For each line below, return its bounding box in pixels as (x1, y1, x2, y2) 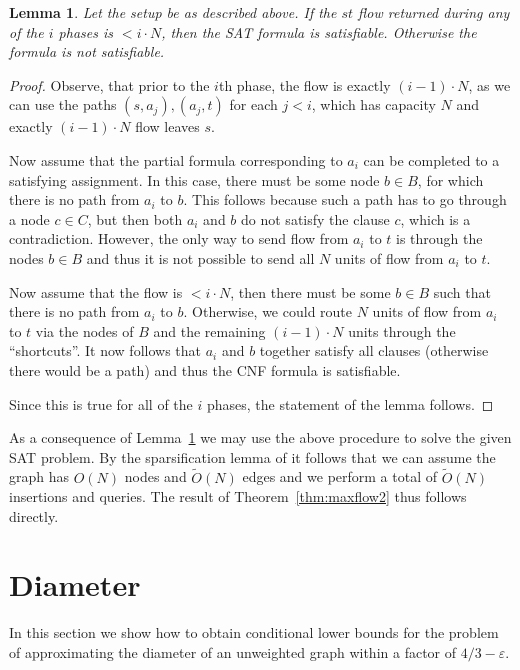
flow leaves (135, 116, 200, 137)
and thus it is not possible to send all (86, 247, 315, 268)
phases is (58, 21, 113, 42)
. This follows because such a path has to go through (183, 189, 507, 210)
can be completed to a (363, 149, 500, 170)
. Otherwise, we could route (183, 301, 353, 322)
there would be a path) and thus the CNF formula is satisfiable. (9, 359, 401, 380)
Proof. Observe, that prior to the (9, 74, 210, 95)
